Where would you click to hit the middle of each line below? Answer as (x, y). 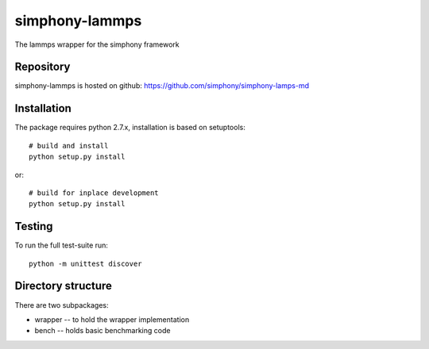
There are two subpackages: (62, 305)
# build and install (69, 146)
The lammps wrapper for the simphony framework (97, 44)
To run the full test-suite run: (62, 245)
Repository (43, 67)
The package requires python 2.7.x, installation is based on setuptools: (130, 128)
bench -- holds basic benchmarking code (102, 331)
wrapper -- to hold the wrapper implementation (112, 319)
